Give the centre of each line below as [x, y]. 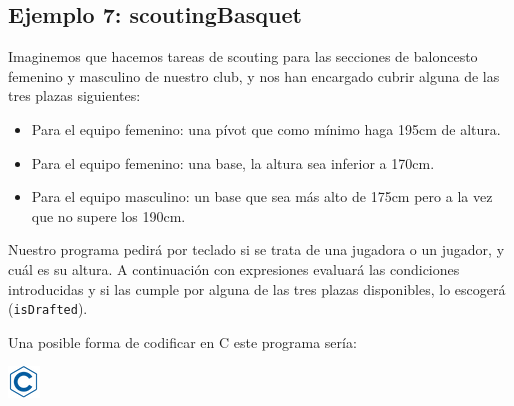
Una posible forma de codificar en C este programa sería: [182, 341]
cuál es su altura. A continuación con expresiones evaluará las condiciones [234, 268]
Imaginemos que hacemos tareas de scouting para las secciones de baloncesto [243, 56]
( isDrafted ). [48, 308]
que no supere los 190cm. [108, 215]
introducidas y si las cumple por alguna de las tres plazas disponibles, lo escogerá [257, 288]
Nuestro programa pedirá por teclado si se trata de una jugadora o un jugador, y [256, 249]
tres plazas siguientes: [74, 95]
